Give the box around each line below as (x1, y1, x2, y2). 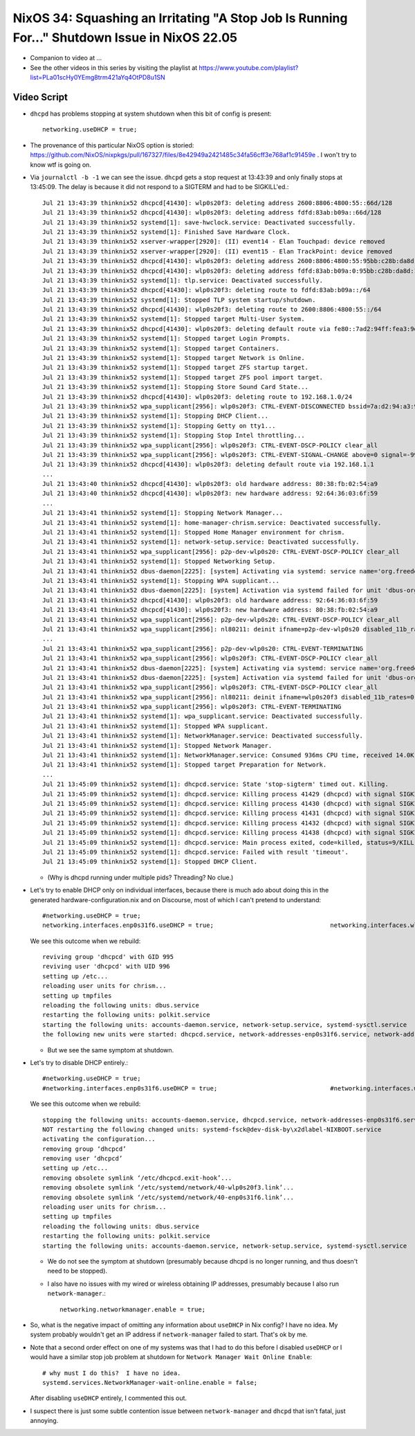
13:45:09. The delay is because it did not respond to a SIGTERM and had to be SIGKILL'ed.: (30, 183, 289, 191)
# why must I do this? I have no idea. (42, 1369, 181, 1377)
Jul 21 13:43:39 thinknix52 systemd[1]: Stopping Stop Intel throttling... (42, 431, 305, 440)
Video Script (12, 91, 68, 103)
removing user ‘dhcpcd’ (42, 1155, 123, 1163)
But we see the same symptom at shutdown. (47, 1045, 174, 1054)
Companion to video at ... (30, 54, 102, 62)
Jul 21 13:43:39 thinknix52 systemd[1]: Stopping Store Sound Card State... (42, 383, 309, 391)
